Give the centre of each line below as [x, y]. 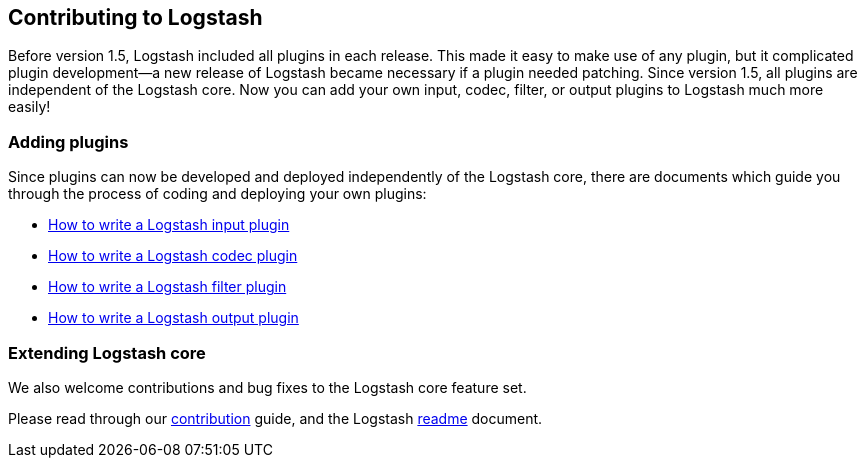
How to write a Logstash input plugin [169, 225]
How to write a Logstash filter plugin [167, 287]
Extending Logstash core [107, 352]
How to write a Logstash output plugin [173, 318]
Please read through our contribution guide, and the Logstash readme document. [275, 418]
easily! [29, 107]
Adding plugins [68, 141]
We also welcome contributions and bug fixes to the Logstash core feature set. [267, 387]
